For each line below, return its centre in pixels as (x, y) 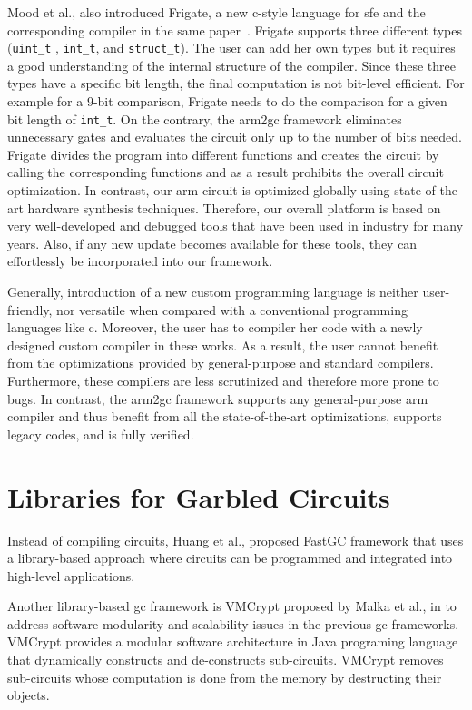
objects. (29, 695)
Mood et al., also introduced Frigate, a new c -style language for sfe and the (216, 12)
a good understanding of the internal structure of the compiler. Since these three (231, 65)
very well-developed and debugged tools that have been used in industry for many (236, 226)
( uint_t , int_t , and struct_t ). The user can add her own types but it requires (231, 48)
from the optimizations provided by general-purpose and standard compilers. (221, 363)
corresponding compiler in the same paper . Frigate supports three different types (235, 30)
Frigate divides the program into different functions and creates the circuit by (223, 154)
